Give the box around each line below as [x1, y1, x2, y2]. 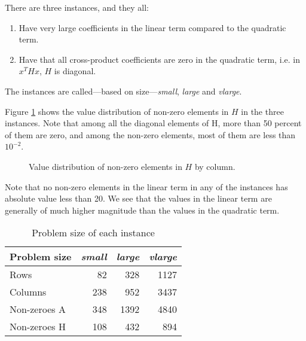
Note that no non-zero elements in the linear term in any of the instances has [5, 180, 288, 193]
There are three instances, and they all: [5, 1, 149, 13]
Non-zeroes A [10, 302, 66, 316]
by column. [194, 160, 235, 172]
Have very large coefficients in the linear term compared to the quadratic [19, 21, 286, 34]
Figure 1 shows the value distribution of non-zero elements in [5, 105, 229, 117]
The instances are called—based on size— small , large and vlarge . [5, 84, 242, 97]
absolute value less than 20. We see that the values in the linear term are [5, 192, 272, 205]
